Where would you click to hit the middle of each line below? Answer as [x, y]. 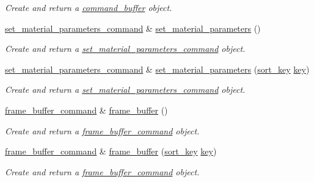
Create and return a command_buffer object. [89, 7]
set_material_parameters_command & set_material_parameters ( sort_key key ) [157, 69]
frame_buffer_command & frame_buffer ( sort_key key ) [111, 151]
